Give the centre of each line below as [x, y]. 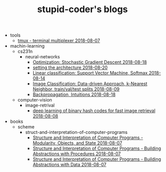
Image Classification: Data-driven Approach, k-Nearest [90, 84]
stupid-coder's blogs [82, 9]
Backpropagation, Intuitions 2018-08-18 [74, 94]
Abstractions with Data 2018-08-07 [70, 165]
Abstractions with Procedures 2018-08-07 [77, 154]
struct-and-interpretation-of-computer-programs [76, 132]
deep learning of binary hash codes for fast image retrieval [94, 111]
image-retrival [40, 106]
